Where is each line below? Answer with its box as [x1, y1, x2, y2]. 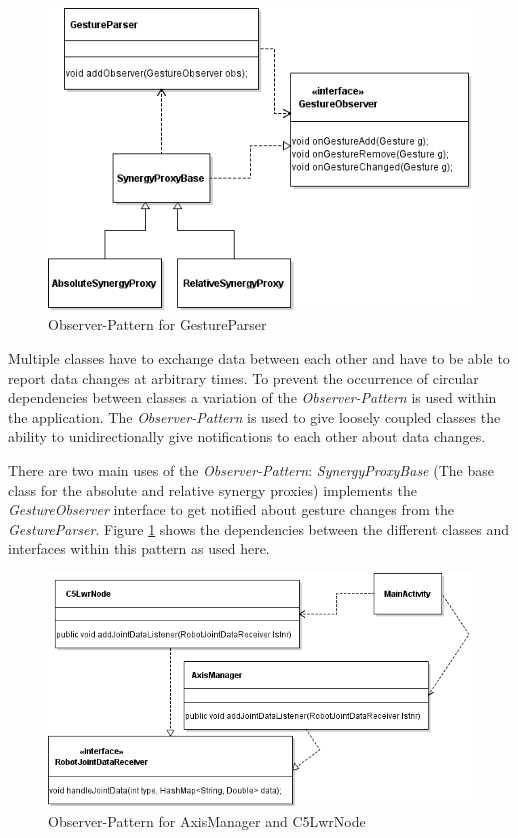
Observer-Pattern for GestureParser [48, 314, 267, 335]
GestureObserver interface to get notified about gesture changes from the [8, 499, 455, 520]
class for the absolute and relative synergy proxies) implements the [8, 479, 417, 500]
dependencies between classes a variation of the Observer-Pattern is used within [8, 387, 497, 408]
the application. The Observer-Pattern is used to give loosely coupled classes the [8, 406, 501, 427]
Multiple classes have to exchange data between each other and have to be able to [8, 348, 510, 369]
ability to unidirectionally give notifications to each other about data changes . [8, 426, 486, 447]
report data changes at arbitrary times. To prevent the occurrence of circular [8, 367, 479, 388]
